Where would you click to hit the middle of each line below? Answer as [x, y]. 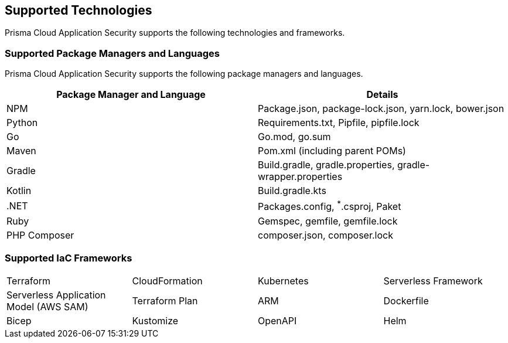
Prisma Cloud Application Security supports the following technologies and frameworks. [175, 33]
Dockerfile [406, 301]
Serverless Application [56, 295]
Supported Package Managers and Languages [112, 53]
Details [382, 95]
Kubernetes [283, 281]
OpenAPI [277, 321]
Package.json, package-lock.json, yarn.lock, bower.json [381, 109]
